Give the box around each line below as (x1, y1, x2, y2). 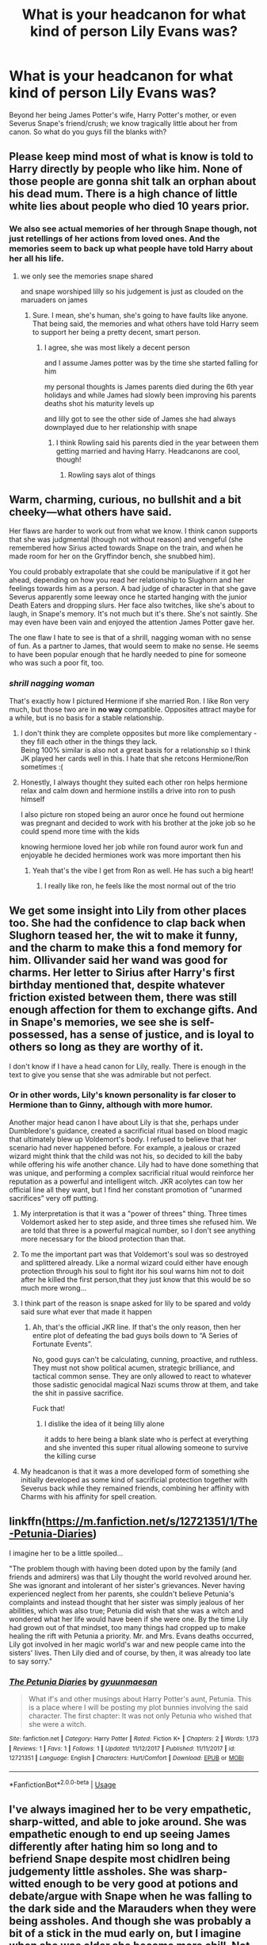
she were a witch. (28, 1719, 86, 1728)
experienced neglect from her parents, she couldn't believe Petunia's (9, 1589, 235, 1598)
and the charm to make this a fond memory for (9, 942, 242, 955)
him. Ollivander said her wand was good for (9, 953, 228, 967)
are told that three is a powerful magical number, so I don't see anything (20, 1226, 256, 1235)
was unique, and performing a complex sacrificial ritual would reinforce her (9, 1168, 254, 1177)
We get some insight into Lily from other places (9, 904, 247, 918)
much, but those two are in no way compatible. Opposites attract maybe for (9, 704, 257, 714)
